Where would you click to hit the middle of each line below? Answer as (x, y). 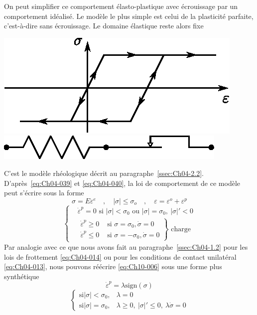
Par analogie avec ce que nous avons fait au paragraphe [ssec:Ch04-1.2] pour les (126, 246)
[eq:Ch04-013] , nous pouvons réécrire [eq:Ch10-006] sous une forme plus (113, 266)
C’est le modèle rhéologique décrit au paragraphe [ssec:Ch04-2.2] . (104, 173)
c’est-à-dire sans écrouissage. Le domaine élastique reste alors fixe (104, 26)
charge (181, 229)
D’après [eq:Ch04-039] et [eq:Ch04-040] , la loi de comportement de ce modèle (122, 183)
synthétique (22, 276)
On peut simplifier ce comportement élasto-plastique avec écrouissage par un (121, 6)
